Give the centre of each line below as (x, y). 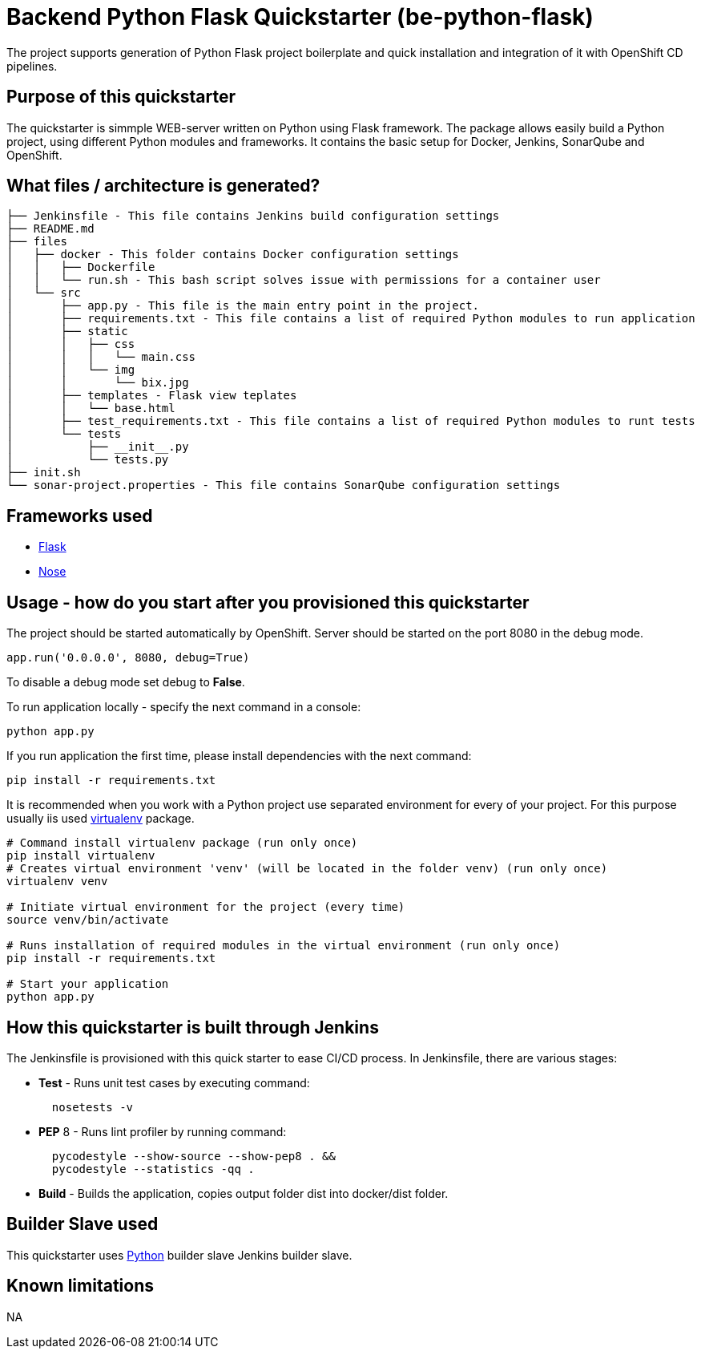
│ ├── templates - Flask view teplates (152, 396)
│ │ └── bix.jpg (98, 383)
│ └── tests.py (88, 460)
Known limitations (80, 1286)
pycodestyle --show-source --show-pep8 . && (193, 1156)
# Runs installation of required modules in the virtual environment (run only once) (284, 946)
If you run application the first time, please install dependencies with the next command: (239, 756)
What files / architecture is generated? (163, 186)
